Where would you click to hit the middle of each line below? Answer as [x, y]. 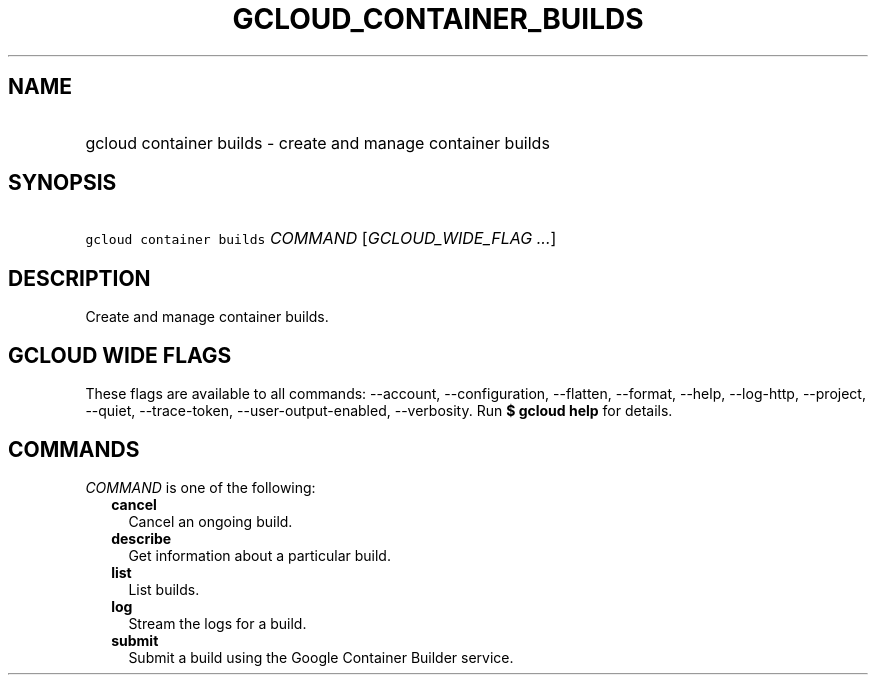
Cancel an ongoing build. [210, 521]
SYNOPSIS [62, 183]
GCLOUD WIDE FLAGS [120, 355]
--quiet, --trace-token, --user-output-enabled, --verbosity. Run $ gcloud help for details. [379, 411]
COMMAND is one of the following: [200, 487]
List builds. [164, 589]
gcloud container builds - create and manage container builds [317, 142]
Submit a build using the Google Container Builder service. [321, 657]
